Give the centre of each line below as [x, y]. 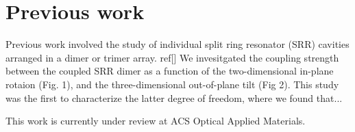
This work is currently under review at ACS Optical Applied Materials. [156, 121]
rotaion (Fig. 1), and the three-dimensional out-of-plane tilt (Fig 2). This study [172, 84]
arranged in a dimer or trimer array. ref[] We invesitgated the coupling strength [172, 57]
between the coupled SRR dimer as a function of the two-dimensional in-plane [170, 71]
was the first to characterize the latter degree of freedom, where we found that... [174, 97]
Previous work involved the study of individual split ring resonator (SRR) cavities [177, 44]
